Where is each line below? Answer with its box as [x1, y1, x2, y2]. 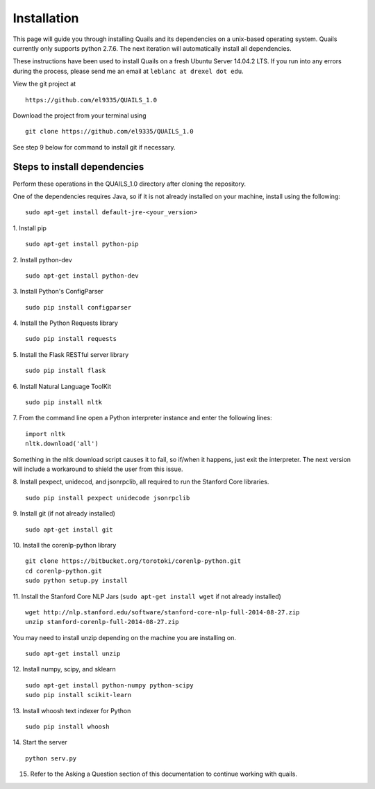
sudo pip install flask [25, 367, 106, 375]
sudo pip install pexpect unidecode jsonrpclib [25, 494, 190, 502]
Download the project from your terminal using [12, 111, 147, 120]
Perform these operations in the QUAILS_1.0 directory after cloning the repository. [12, 180, 247, 188]
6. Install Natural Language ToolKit [12, 382, 111, 390]
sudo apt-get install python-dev [25, 271, 139, 280]
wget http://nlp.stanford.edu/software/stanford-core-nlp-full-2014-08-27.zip [25, 608, 300, 616]
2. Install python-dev [12, 255, 72, 264]
